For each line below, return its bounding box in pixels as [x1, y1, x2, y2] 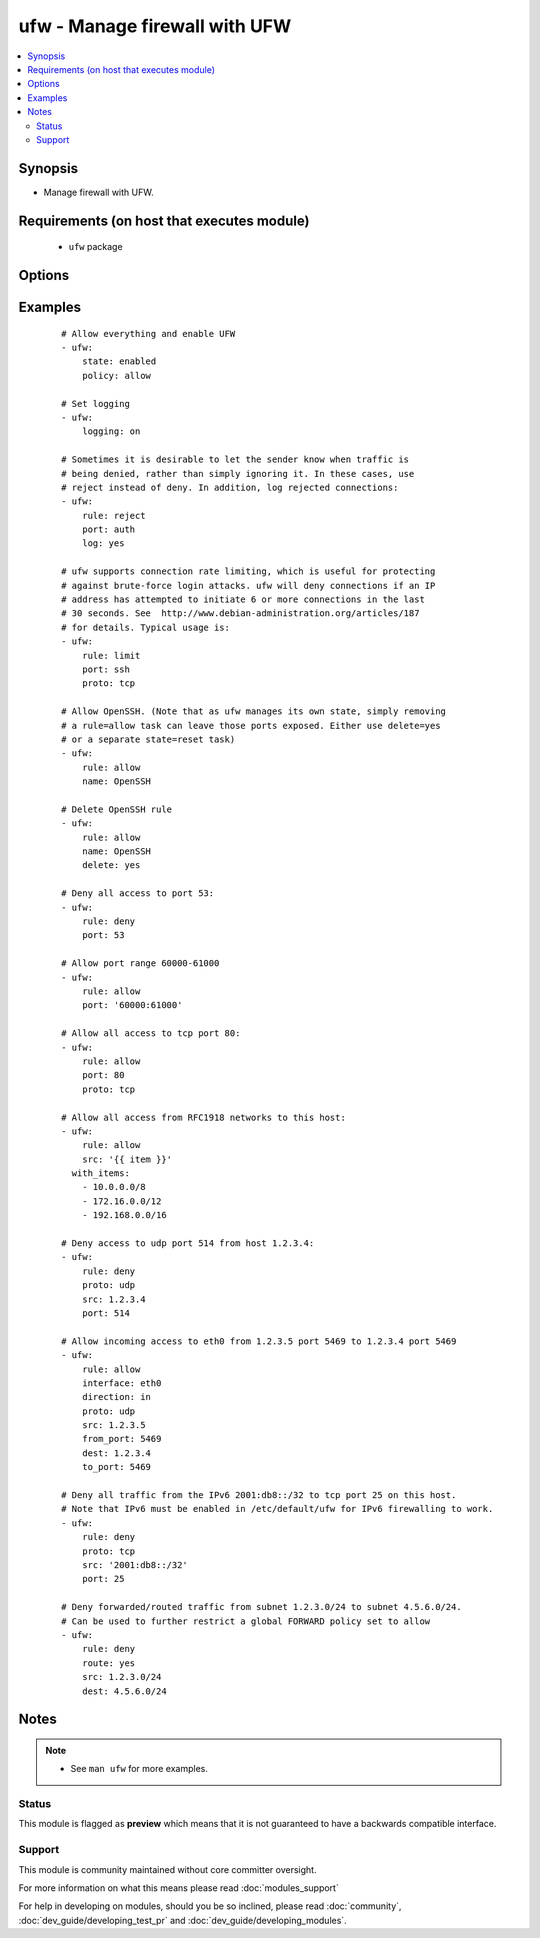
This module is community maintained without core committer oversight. [18, 1863, 317, 1875]
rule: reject [81, 510, 146, 521]
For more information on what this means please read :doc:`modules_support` [18, 1881, 339, 1894]
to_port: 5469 [81, 1461, 152, 1473]
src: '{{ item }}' [81, 1153, 173, 1165]
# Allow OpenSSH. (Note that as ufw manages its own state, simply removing [61, 706, 447, 717]
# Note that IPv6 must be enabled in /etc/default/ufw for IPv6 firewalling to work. [61, 1503, 494, 1515]
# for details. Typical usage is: [61, 621, 230, 633]
